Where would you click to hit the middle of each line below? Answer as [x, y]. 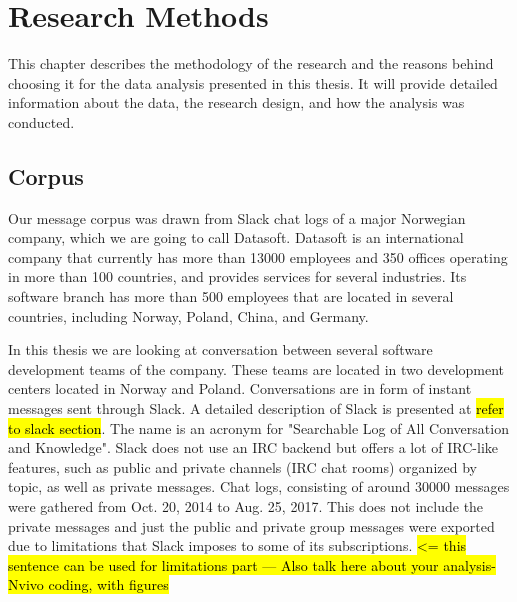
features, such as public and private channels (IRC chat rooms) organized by [242, 466]
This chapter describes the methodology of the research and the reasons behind [251, 63]
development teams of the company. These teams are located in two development [256, 368]
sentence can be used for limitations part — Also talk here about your [223, 564]
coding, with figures [108, 584]
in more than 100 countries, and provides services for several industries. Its [237, 276]
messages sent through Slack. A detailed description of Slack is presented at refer [256, 408]
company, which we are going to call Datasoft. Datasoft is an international [236, 237]
